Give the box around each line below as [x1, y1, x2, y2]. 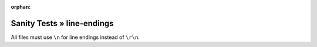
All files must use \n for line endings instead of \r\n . [11, 34, 140, 41]
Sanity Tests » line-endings [11, 18, 114, 28]
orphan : [11, 3, 31, 10]
